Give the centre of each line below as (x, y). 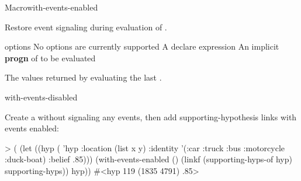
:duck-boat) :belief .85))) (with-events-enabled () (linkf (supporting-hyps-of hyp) (148, 159)
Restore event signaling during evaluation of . (86, 27)
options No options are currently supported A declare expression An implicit (142, 46)
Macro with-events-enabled (51, 7)
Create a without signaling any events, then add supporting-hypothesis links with (151, 116)
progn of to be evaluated (50, 58)
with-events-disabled (41, 97)
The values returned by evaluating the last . (83, 77)
